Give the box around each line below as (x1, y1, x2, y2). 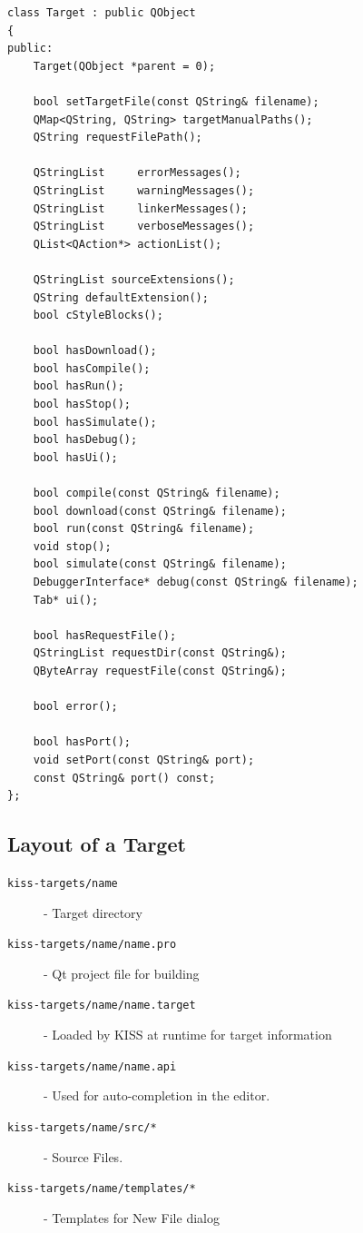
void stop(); (33, 539, 112, 553)
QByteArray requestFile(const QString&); (33, 664, 287, 677)
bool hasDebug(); (33, 433, 138, 447)
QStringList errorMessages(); (33, 166, 241, 180)
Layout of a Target (7, 830, 186, 858)
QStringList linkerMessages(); (33, 202, 248, 215)
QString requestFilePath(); (33, 131, 202, 144)
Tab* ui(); (33, 593, 99, 607)
